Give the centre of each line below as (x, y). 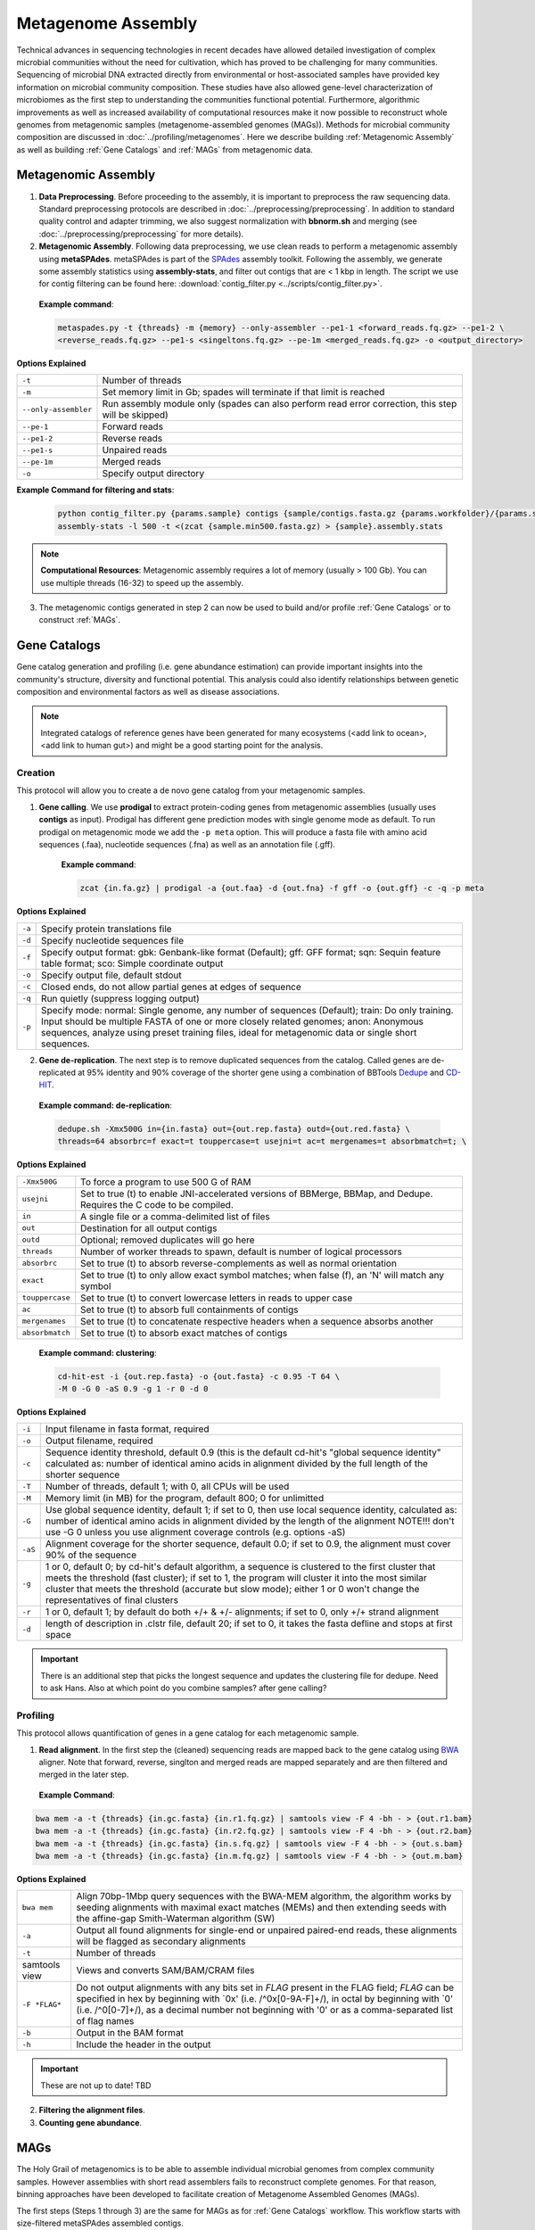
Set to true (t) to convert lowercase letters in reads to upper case (217, 1298)
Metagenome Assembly (107, 23)
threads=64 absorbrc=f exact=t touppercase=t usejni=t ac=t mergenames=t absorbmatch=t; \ (262, 1141)
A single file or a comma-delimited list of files (176, 1216)
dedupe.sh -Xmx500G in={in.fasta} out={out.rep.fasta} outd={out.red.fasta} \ (234, 1129)
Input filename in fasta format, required (127, 1429)
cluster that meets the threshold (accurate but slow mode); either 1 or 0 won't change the (232, 1590)
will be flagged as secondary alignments (161, 1942)
